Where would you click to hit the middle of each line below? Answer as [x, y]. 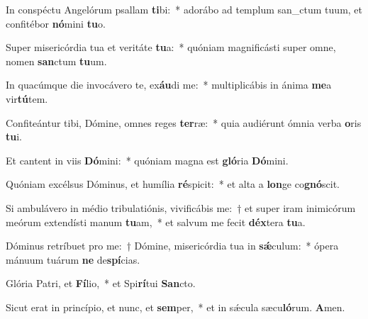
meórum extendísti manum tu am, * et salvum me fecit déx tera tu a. [156, 222]
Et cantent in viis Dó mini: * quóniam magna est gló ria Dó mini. [147, 160]
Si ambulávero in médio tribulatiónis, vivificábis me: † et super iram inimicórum [181, 207]
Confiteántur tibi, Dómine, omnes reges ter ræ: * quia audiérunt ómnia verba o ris [184, 122]
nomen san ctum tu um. [56, 61]
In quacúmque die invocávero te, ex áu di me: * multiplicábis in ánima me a [169, 85]
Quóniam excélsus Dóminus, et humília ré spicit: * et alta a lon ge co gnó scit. [173, 184]
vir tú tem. [27, 98]
